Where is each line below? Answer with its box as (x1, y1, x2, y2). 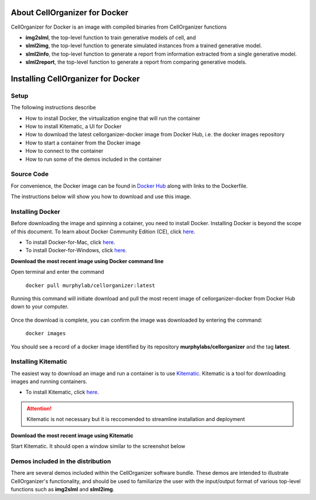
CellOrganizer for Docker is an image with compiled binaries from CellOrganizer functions (11, 23, 227, 30)
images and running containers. (11, 378, 88, 385)
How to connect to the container (25, 147, 104, 154)
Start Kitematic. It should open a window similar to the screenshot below (11, 443, 186, 450)
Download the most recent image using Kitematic (11, 432, 134, 439)
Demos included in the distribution (11, 457, 111, 465)
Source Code (11, 170, 49, 178)
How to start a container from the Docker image (25, 139, 140, 146)
